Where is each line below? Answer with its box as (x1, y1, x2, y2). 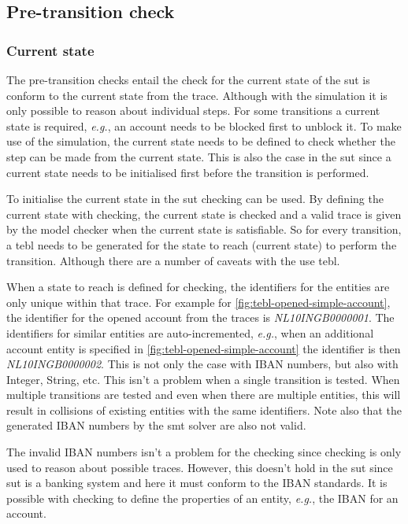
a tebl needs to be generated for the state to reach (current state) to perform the (6, 236, 397, 253)
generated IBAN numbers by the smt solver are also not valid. (6, 417, 306, 434)
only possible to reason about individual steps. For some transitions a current (6, 102, 380, 119)
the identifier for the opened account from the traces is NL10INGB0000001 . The (6, 309, 395, 326)
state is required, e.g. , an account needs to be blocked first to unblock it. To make (6, 117, 402, 134)
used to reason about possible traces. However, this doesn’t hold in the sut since (6, 459, 393, 475)
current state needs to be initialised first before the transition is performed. (6, 164, 369, 180)
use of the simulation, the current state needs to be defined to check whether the (6, 133, 395, 149)
